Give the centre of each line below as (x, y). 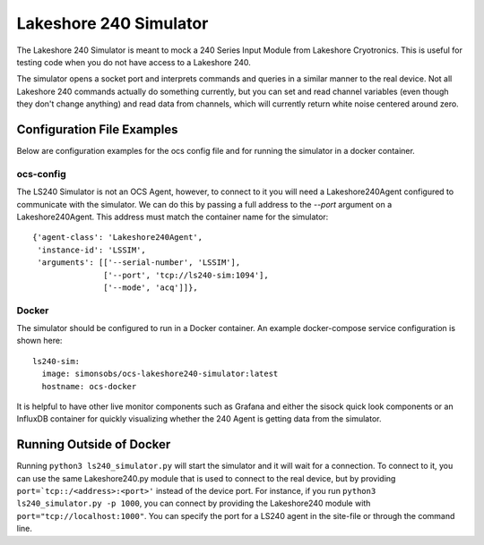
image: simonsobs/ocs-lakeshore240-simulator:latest (160, 374)
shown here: (39, 341)
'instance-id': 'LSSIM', (92, 250)
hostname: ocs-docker (89, 386)
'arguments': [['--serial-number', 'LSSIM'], (139, 263)
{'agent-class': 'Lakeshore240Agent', (118, 238)
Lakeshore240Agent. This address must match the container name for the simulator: (173, 217)
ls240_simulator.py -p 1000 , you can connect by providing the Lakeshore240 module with (194, 503)
